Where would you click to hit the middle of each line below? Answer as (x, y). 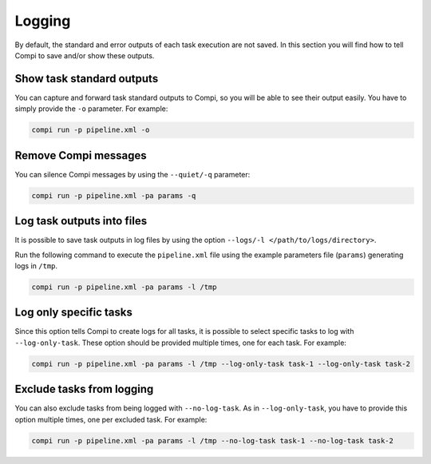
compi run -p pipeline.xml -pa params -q (114, 195)
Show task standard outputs (87, 79)
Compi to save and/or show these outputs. (85, 55)
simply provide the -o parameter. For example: (91, 109)
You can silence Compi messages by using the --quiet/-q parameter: (132, 174)
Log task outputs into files (81, 221)
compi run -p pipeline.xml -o (91, 130)
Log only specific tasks (74, 313)
